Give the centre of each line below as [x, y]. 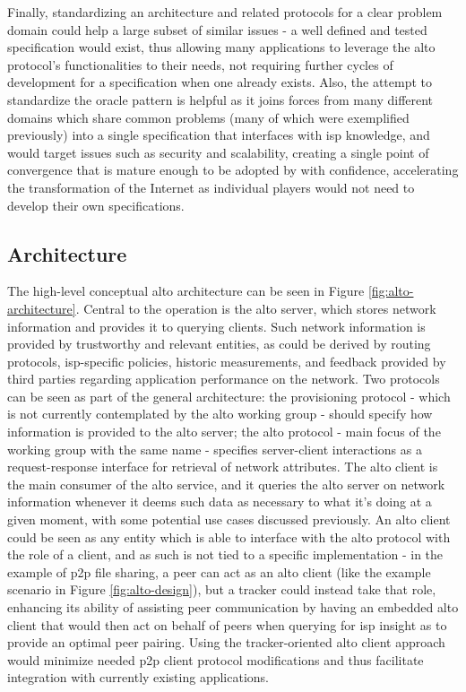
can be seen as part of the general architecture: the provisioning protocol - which [229, 396]
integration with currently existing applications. [138, 677]
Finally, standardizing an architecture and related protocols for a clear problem [225, 12]
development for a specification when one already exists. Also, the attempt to [220, 82]
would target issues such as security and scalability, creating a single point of [218, 152]
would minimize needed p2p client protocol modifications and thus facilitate [216, 659]
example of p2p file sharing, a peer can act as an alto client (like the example [219, 571]
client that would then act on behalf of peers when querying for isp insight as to [227, 624]
